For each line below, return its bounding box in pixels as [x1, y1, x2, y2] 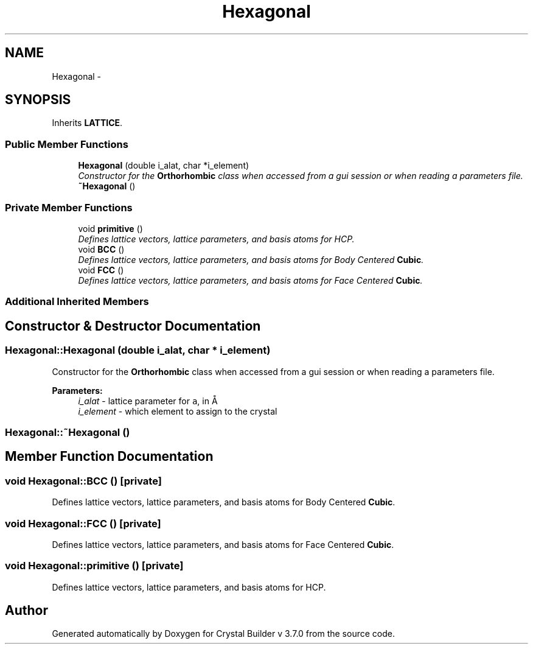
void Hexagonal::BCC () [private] [5, 474, 162, 487]
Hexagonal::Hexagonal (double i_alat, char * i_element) [5, 344, 271, 357]
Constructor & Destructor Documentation [5, 318, 261, 334]
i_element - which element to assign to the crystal [78, 405, 277, 416]
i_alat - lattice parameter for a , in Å [78, 395, 218, 406]
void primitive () [78, 223, 143, 234]
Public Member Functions [5, 138, 128, 150]
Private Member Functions [5, 201, 133, 214]
